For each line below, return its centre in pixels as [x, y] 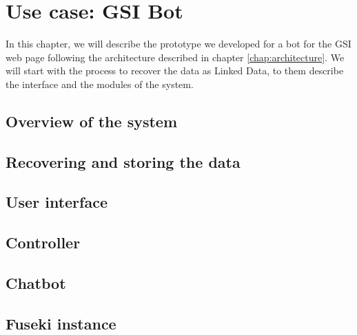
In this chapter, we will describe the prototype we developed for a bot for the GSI [178, 44]
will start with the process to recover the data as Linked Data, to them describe [175, 71]
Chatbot [36, 283]
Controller [43, 242]
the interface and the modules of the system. [100, 84]
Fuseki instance [61, 323]
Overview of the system [92, 121]
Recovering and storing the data [123, 161]
